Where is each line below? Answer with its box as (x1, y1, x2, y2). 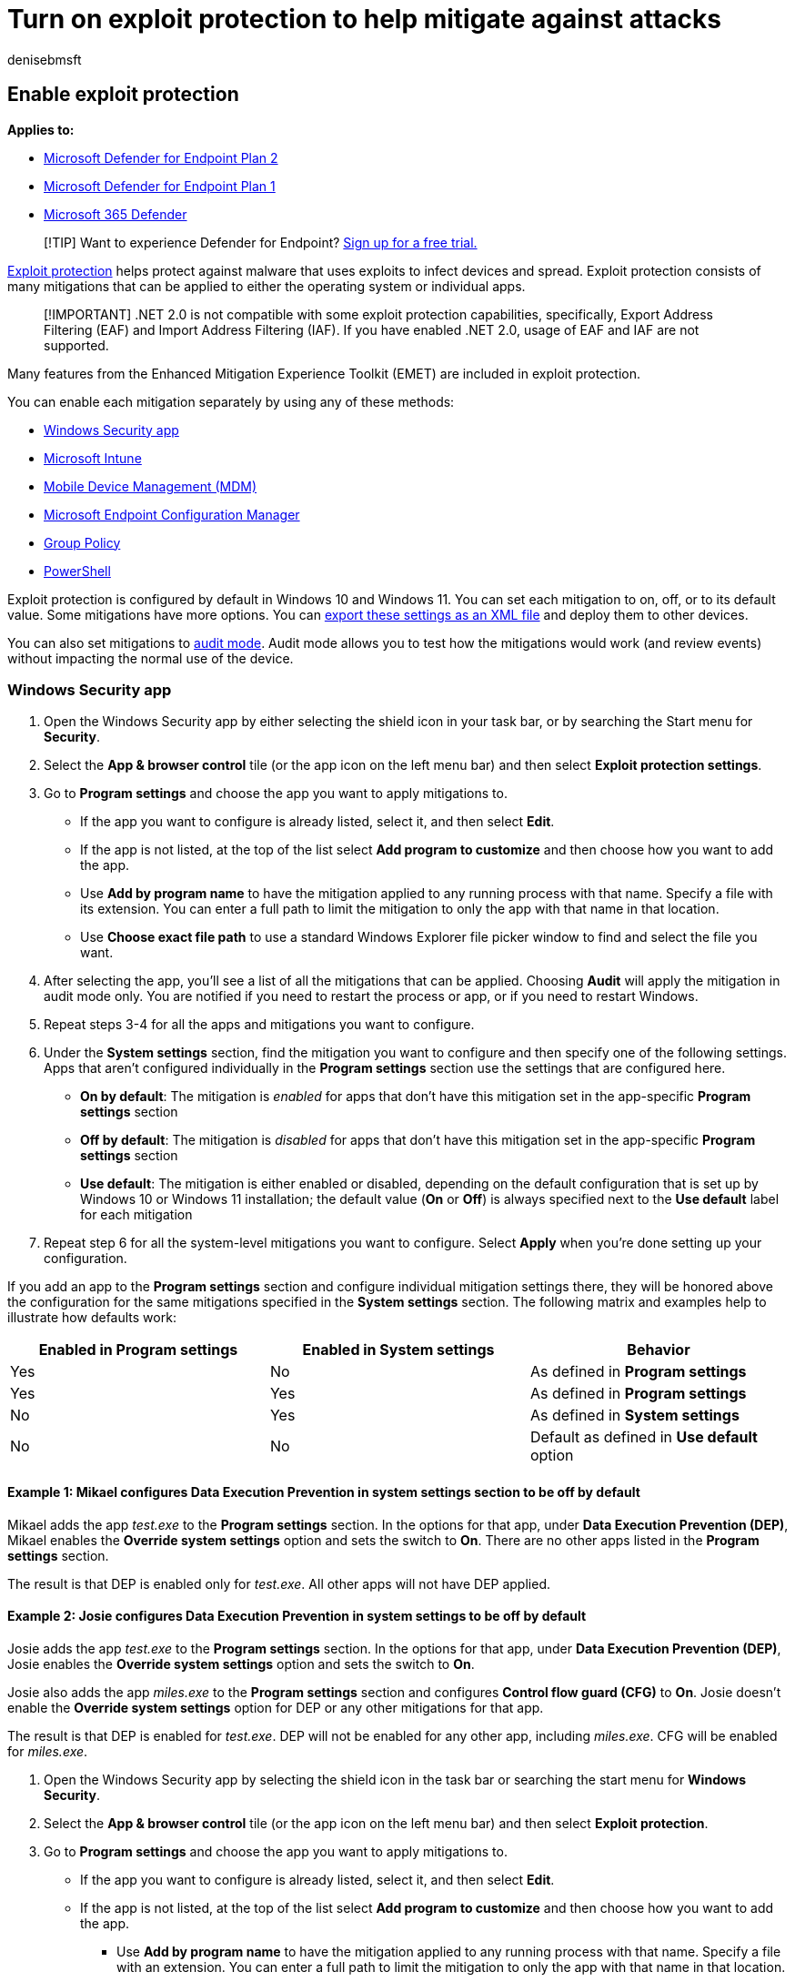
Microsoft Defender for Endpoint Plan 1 (44, 177, 276, 194)
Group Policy (44, 534, 121, 551)
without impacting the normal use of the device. (7, 650, 294, 666)
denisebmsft (7, 51, 82, 67)
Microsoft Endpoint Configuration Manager (44, 506, 300, 522)
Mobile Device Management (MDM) (44, 478, 257, 494)
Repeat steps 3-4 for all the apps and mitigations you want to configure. (44, 1016, 475, 1033)
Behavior (627, 1340, 690, 1360)
